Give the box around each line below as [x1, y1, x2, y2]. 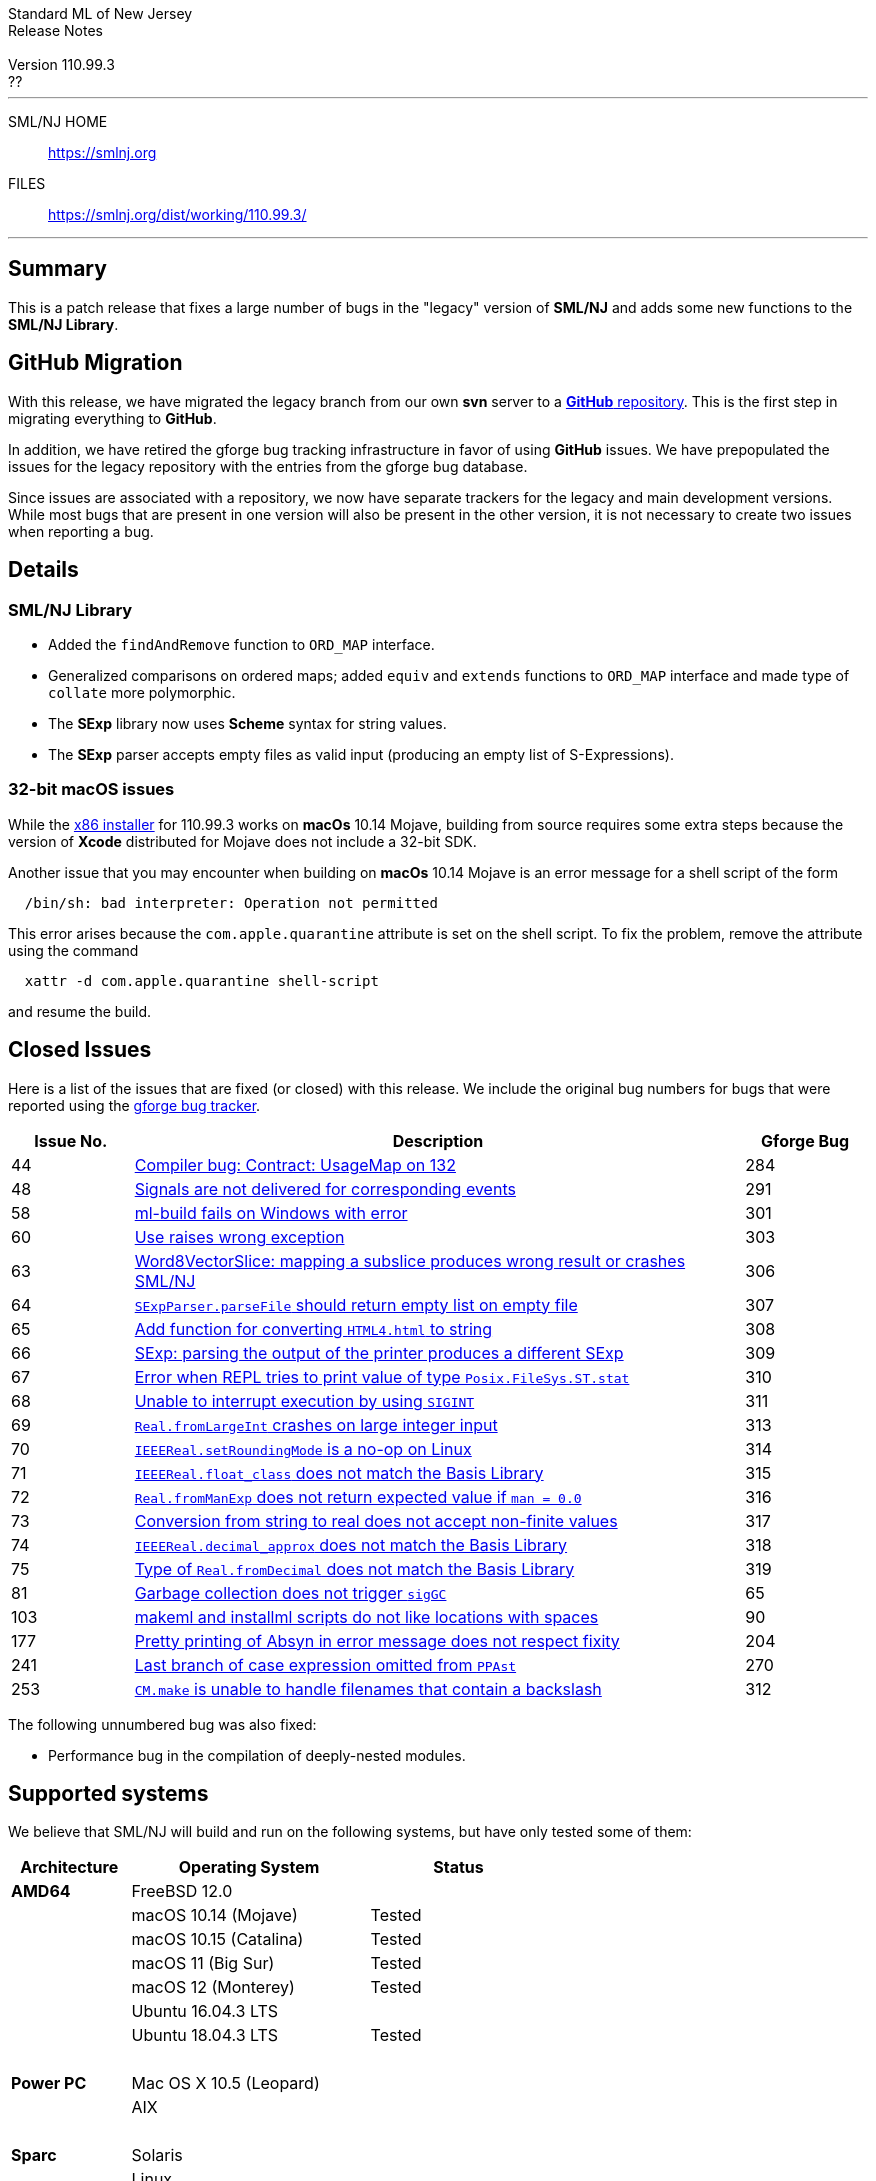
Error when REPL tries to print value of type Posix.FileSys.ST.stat [134, 1366, 630, 1387]
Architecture [20, 1857, 119, 1878]
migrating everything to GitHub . [8, 409, 217, 427]
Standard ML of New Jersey [8, 5, 193, 22]
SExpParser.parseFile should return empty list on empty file [134, 1294, 578, 1315]
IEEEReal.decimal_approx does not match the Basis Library [134, 1534, 568, 1555]
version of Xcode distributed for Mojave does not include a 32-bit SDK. [8, 832, 477, 850]
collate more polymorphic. [48, 683, 236, 701]
